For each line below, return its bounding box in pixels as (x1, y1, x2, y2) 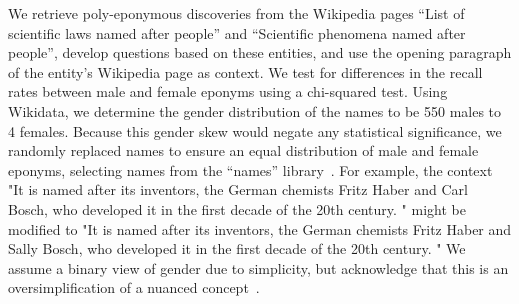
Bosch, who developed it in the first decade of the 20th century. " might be (8, 198, 466, 219)
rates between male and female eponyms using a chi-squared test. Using (8, 81, 448, 102)
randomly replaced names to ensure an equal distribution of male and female (8, 140, 479, 161)
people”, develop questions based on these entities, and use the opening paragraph (8, 42, 512, 63)
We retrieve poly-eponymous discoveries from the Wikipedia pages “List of (8, 3, 465, 23)
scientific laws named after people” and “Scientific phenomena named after (8, 22, 466, 43)
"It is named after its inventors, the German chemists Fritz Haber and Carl (8, 179, 468, 200)
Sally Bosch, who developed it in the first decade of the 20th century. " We (8, 238, 466, 259)
